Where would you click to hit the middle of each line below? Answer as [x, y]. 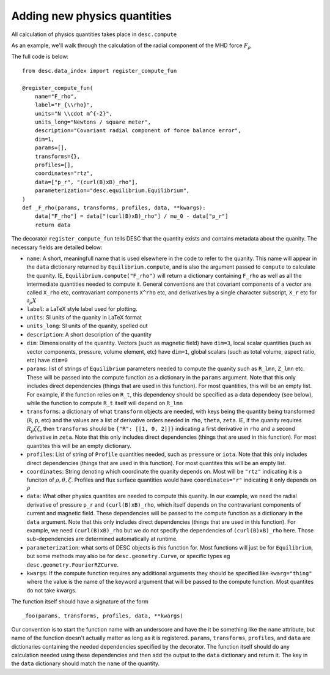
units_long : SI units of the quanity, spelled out [87, 326]
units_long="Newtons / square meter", [93, 122]
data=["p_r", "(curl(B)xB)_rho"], [86, 182]
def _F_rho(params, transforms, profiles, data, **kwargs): [114, 207]
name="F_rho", [56, 96]
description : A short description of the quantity [89, 334]
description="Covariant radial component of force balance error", [138, 131]
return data [53, 225]
